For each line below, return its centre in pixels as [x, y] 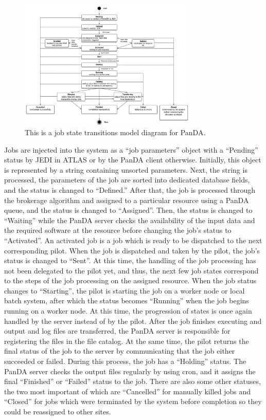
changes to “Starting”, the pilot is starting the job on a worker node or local [125, 290]
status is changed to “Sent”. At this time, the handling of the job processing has [130, 260]
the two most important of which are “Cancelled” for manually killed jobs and [127, 391]
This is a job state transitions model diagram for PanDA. [115, 132]
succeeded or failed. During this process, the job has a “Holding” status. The [125, 361]
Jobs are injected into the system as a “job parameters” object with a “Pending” [131, 149]
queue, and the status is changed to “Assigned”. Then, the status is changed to [128, 210]
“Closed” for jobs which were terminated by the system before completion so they [133, 401]
